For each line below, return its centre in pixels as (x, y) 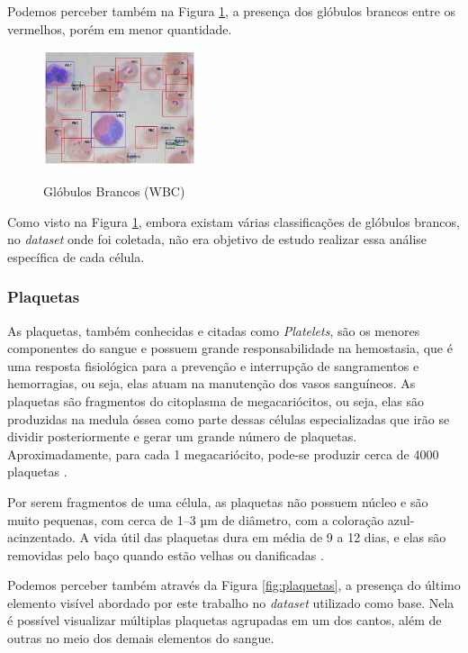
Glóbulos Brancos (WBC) (114, 190)
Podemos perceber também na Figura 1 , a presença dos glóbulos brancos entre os (232, 11)
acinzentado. (41, 537)
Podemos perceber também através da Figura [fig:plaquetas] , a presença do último (234, 585)
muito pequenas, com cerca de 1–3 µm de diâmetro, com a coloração (196, 519)
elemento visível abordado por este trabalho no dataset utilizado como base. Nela (231, 602)
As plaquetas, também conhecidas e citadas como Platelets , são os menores (214, 330)
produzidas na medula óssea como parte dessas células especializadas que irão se (229, 418)
